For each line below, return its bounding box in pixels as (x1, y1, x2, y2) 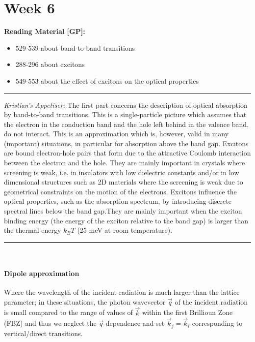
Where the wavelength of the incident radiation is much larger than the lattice (4, 287, 240, 297)
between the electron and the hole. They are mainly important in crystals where (4, 157, 245, 168)
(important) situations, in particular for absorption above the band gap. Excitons (4, 138, 249, 148)
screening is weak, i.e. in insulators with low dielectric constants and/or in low (4, 167, 239, 177)
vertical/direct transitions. (4, 328, 83, 338)
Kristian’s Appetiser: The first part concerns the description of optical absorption (4, 99, 248, 110)
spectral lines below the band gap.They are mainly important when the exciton (4, 206, 242, 216)
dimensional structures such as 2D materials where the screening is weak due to (4, 177, 243, 187)
